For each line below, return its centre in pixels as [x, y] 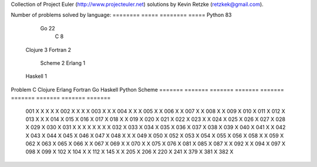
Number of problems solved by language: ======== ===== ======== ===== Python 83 [121, 15]
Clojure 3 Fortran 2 [48, 50]
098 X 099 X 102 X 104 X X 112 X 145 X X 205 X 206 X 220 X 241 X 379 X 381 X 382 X [129, 152]
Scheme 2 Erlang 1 [63, 63]
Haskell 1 [36, 76]
